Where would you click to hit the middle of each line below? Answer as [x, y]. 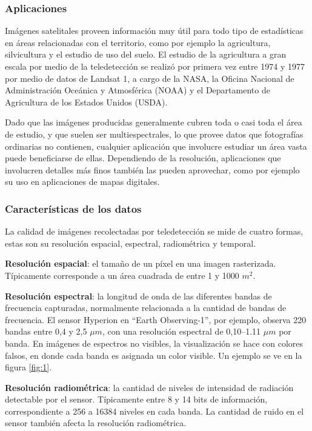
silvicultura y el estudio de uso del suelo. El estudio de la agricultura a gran [146, 54]
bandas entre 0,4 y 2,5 [46, 331]
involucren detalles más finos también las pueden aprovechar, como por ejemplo [152, 169]
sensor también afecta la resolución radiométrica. [96, 423]
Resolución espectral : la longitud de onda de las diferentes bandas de [138, 296]
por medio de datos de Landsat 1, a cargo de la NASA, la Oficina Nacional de [150, 78]
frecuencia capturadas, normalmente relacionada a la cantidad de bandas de [146, 308]
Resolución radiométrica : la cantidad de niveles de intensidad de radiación [149, 387]
